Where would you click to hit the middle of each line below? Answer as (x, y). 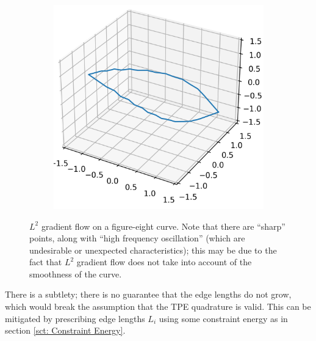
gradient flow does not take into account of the (164, 262)
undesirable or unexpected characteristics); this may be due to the (153, 250)
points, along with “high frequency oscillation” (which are (137, 238)
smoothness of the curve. (76, 273)
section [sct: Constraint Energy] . (65, 330)
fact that (46, 262)
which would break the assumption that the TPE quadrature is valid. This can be (158, 306)
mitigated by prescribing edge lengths (75, 318)
